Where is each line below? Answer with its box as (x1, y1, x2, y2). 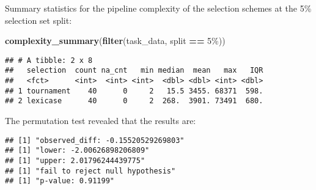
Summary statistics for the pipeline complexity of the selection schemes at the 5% (5, 2, 312, 14)
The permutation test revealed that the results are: (5, 114, 196, 127)
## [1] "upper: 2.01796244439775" (5, 156, 145, 165)
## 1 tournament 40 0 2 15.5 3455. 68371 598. (5, 86, 263, 95)
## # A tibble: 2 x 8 (5, 56, 93, 65)
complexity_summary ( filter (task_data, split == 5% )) (5, 34, 226, 47)
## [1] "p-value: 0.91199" (5, 177, 114, 186)
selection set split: (5, 13, 72, 26)
